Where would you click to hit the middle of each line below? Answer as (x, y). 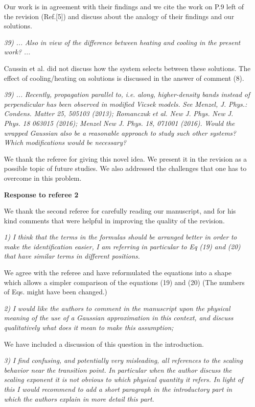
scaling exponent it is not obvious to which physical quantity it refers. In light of (124, 379)
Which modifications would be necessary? (65, 142)
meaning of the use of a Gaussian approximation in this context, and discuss (119, 318)
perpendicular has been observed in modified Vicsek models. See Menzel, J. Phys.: (126, 104)
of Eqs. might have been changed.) (56, 292)
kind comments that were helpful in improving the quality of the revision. (115, 220)
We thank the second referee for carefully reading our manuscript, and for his (120, 211)
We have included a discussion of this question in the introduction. (104, 344)
